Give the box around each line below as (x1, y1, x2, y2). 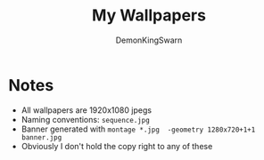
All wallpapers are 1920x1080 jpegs (21, 104, 153, 116)
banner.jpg (21, 132, 62, 142)
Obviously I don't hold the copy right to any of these (21, 140, 213, 151)
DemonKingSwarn (115, 35, 183, 45)
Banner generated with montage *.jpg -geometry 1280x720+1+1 (21, 124, 256, 134)
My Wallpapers (91, 5, 207, 26)
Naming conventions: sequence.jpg (21, 114, 151, 124)
